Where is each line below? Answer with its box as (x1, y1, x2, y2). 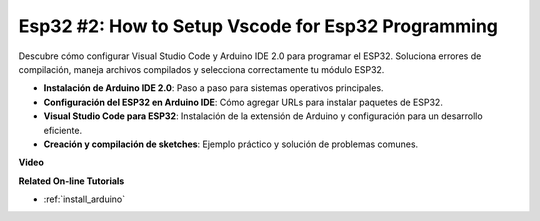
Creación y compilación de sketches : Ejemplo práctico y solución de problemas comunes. (43, 138, 419, 150)
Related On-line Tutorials (18, 175, 125, 187)
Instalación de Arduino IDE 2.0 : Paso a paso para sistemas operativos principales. (43, 82, 384, 94)
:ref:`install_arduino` (43, 193, 126, 205)
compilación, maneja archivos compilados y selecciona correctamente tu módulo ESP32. (18, 63, 385, 75)
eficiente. (43, 124, 83, 136)
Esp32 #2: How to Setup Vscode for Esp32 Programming (18, 15, 499, 37)
